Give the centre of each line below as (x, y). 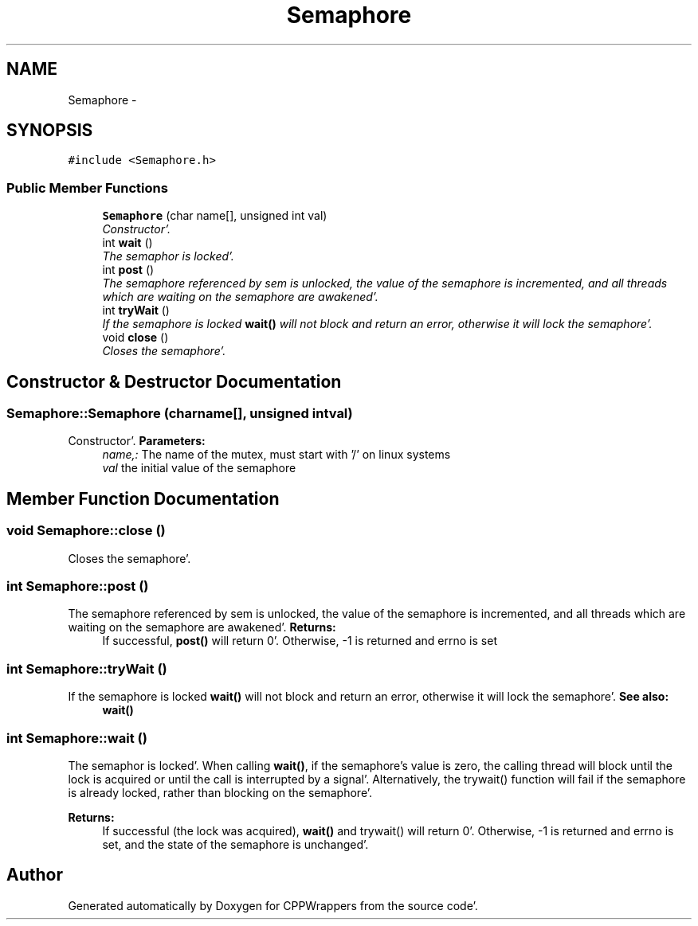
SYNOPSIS (50, 131)
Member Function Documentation (143, 498)
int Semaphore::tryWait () (87, 668)
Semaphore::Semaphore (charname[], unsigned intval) (180, 414)
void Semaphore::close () (86, 531)
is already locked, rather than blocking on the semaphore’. (220, 792)
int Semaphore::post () (78, 586)
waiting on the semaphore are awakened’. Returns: (202, 627)
